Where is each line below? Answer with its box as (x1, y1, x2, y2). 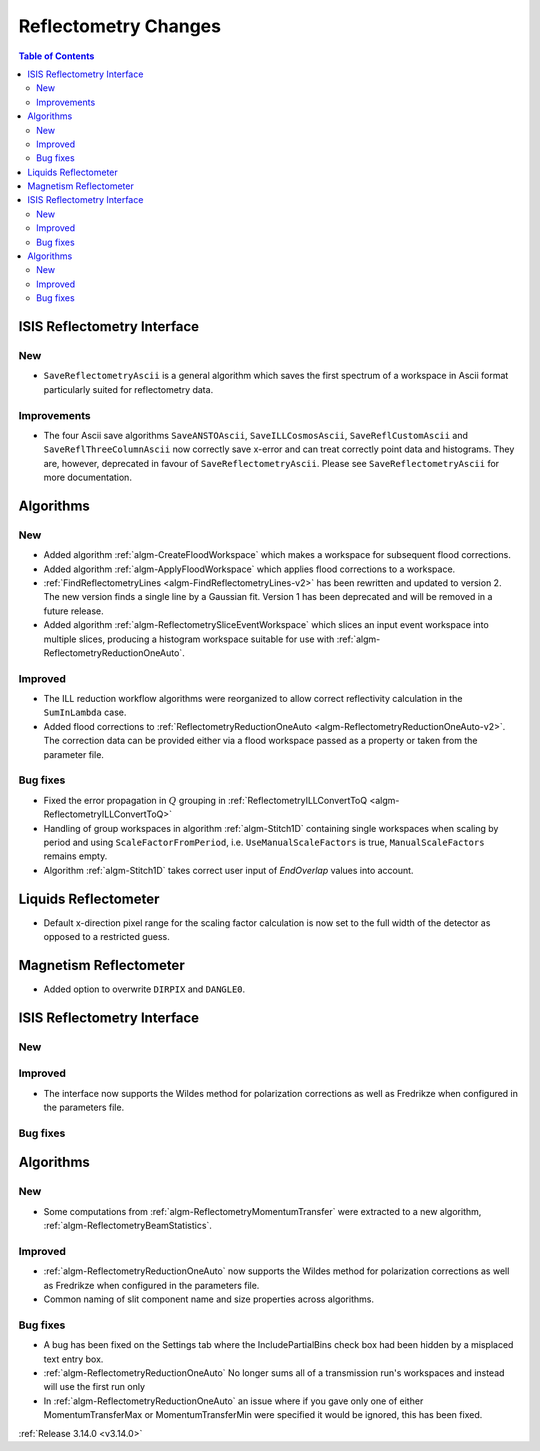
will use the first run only (43, 1381, 145, 1393)
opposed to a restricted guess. (43, 931, 170, 943)
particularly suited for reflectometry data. (43, 383, 214, 395)
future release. (43, 605, 104, 617)
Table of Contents (18, 50, 95, 62)
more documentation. (43, 471, 132, 484)
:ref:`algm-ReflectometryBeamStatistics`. (43, 1220, 212, 1232)
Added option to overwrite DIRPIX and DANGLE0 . (43, 983, 246, 995)
